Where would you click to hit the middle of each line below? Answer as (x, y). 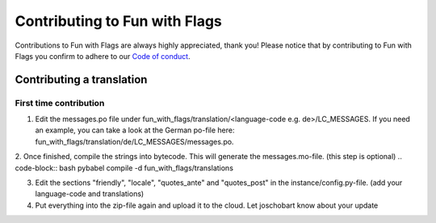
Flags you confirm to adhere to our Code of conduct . (103, 56)
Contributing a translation (81, 80)
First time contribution (60, 103)
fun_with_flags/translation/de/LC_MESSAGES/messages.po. (134, 141)
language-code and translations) (90, 194)
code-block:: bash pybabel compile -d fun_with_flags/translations (124, 168)
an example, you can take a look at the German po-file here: (135, 130)
